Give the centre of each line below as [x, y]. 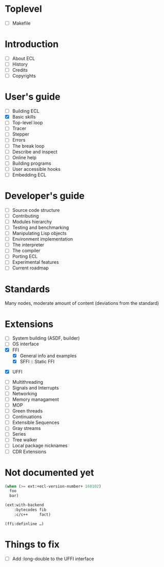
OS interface [26, 344]
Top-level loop [27, 123]
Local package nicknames [40, 446]
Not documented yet [49, 472]
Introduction [32, 44]
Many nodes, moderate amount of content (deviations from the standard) [82, 303]
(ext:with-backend [24, 505]
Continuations [27, 417]
